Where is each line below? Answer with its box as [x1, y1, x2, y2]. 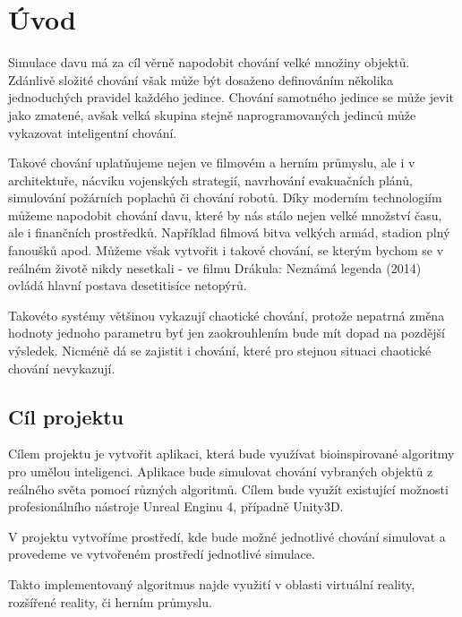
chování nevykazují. [8, 358, 115, 377]
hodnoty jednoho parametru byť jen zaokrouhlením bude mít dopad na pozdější [8, 323, 445, 342]
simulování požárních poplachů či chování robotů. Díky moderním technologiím [8, 188, 442, 207]
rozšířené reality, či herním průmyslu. [8, 592, 212, 611]
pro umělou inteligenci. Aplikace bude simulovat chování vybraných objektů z [8, 462, 433, 481]
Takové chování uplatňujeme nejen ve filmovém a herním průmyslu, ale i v [8, 153, 415, 172]
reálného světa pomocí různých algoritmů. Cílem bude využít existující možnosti [8, 479, 449, 498]
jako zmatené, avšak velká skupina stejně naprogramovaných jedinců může [8, 105, 416, 124]
